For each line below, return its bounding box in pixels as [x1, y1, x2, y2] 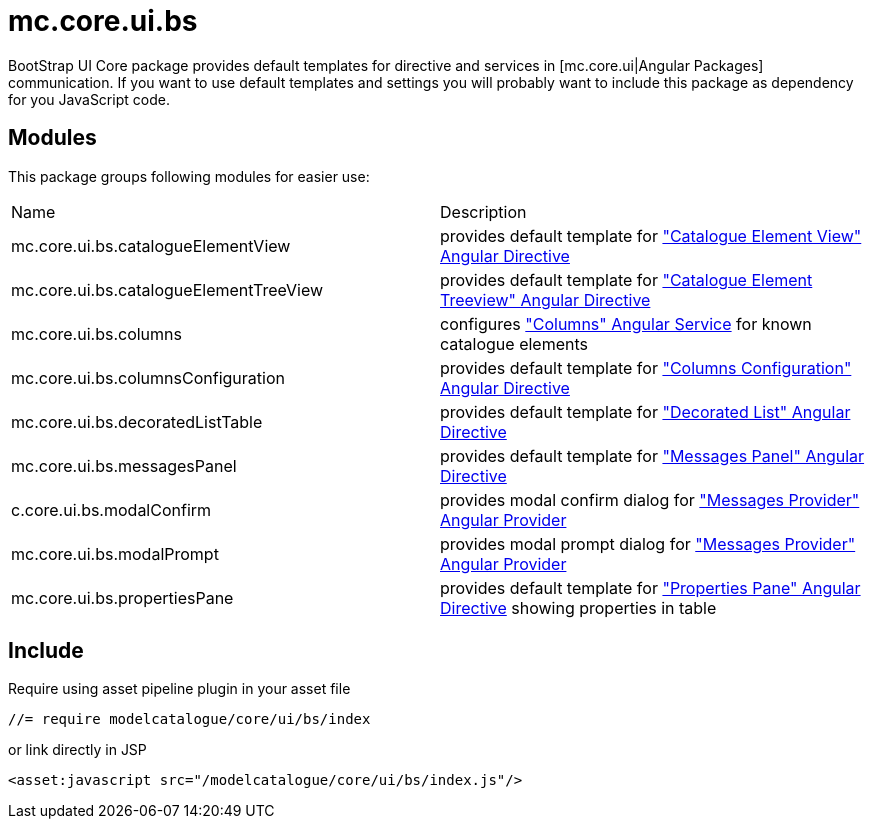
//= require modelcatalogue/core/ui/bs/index [8, 711, 371, 728]
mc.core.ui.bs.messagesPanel [11, 455, 237, 476]
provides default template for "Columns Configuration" [440, 357, 852, 378]
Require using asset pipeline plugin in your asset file [8, 680, 351, 698]
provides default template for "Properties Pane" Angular [440, 577, 861, 598]
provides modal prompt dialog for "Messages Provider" [440, 533, 856, 554]
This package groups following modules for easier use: [8, 167, 370, 185]
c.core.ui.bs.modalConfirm [11, 499, 212, 520]
